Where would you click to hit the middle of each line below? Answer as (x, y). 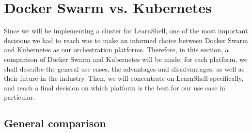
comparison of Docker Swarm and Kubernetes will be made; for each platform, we (126, 59)
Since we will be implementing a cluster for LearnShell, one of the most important (126, 31)
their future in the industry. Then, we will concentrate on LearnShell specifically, (124, 78)
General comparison (55, 123)
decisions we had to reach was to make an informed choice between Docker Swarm (126, 40)
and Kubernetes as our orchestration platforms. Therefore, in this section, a (116, 50)
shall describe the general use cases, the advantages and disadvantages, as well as (124, 68)
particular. (19, 97)
